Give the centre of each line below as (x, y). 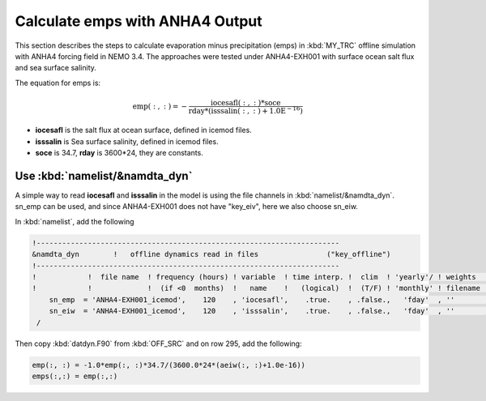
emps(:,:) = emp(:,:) (75, 376)
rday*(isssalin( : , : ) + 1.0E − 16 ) (246, 110)
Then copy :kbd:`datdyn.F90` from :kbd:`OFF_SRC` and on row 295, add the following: (159, 343)
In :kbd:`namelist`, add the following (75, 221)
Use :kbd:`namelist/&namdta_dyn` (104, 175)
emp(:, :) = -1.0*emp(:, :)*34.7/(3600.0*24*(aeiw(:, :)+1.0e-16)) (169, 365)
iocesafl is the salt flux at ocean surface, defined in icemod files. (144, 130)
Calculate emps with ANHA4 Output (139, 21)
